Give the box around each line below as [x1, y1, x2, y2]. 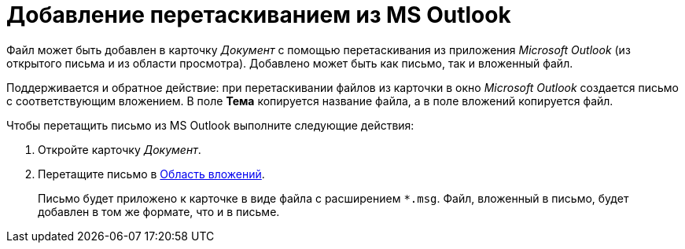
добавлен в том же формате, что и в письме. [38, 204, 280, 218]
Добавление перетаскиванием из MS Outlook [6, 2, 511, 28]
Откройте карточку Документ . [38, 142, 201, 156]
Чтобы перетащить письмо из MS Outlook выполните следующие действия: [6, 118, 414, 132]
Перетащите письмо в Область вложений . [38, 167, 265, 181]
